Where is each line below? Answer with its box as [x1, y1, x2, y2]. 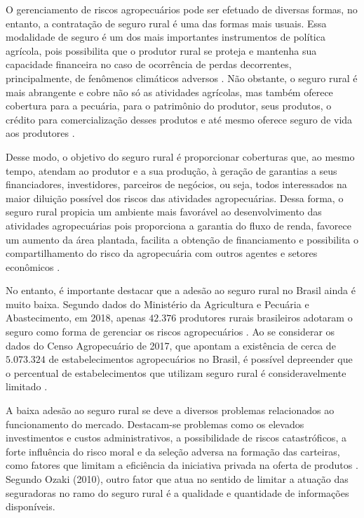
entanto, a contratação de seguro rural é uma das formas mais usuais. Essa [6, 15, 327, 30]
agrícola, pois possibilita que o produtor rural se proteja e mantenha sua [6, 43, 317, 58]
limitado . [6, 379, 48, 394]
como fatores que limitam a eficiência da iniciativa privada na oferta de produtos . [6, 458, 358, 472]
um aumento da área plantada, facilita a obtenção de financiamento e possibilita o [6, 232, 359, 246]
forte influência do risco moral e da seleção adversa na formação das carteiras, [6, 444, 340, 458]
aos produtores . [6, 126, 75, 140]
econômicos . [6, 259, 60, 274]
